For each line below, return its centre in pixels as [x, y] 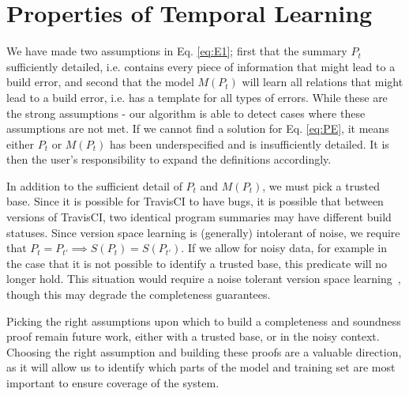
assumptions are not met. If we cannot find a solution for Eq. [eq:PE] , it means [198, 128]
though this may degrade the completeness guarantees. [139, 294]
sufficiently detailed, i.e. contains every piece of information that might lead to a [201, 66]
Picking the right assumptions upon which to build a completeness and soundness [204, 321]
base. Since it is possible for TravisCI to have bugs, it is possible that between [195, 201]
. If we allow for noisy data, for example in [284, 248]
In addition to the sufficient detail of [94, 185]
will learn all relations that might [323, 82]
